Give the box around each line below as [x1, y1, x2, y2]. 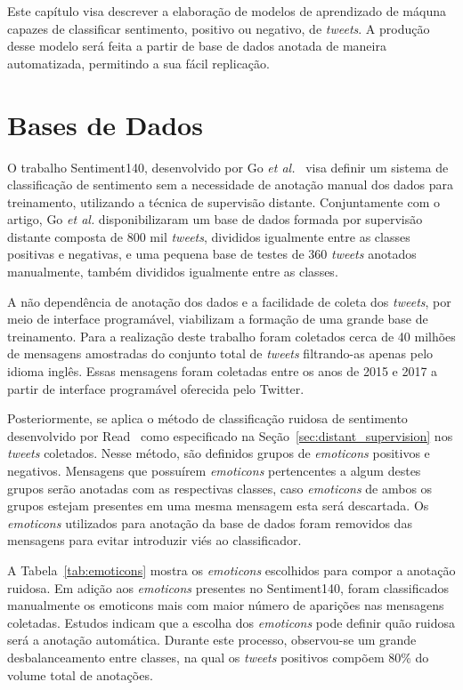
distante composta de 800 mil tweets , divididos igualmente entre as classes [7, 227, 410, 245]
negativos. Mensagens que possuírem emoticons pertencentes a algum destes [7, 461, 421, 479]
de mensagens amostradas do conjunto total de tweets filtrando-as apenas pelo [7, 344, 434, 363]
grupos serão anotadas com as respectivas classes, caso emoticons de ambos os [7, 478, 433, 497]
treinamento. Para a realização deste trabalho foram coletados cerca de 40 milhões [7, 326, 456, 345]
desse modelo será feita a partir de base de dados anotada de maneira [7, 36, 386, 55]
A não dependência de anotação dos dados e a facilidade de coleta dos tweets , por [7, 292, 451, 310]
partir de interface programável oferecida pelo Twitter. [7, 379, 305, 397]
